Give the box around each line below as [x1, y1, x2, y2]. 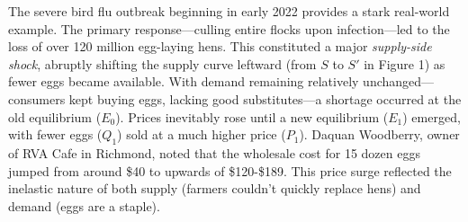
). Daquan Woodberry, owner [299, 125, 460, 144]
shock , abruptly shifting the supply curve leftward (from [8, 54, 317, 73]
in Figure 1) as [364, 54, 445, 73]
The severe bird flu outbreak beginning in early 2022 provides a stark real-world [8, 2, 450, 20]
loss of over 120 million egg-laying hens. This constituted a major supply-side [8, 37, 432, 56]
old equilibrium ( [8, 107, 102, 126]
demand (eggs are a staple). [8, 196, 160, 215]
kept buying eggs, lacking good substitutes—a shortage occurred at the [68, 89, 462, 108]
